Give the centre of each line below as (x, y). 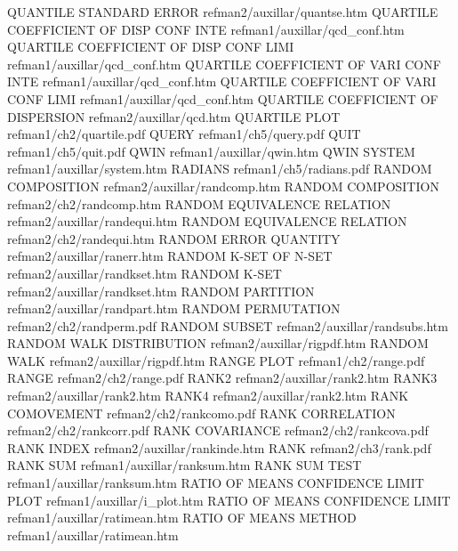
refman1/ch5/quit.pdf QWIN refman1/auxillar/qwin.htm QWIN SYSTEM (211, 151)
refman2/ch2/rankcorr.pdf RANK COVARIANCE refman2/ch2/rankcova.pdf (218, 430)
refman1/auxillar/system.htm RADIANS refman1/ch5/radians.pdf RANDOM (220, 169)
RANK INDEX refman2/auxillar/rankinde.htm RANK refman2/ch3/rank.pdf (219, 447)
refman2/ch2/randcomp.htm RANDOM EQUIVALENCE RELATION (199, 203)
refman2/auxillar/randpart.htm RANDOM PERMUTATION (174, 308)
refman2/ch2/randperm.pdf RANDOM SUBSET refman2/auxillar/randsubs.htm (228, 325)
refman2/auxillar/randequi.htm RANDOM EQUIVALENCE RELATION (207, 221)
